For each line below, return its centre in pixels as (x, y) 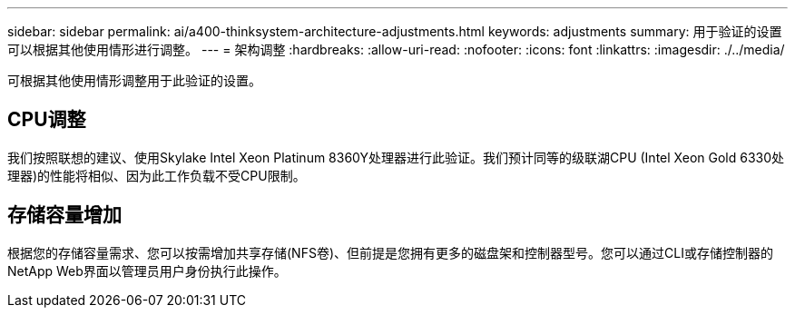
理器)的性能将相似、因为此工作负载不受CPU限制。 (157, 175)
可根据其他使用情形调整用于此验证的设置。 (134, 80)
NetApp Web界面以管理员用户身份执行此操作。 (147, 271)
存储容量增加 (64, 215)
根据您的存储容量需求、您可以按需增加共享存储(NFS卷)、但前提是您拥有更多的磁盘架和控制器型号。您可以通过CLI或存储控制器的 (390, 252)
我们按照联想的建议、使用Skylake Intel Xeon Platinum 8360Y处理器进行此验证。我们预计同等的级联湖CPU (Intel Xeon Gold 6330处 (396, 157)
